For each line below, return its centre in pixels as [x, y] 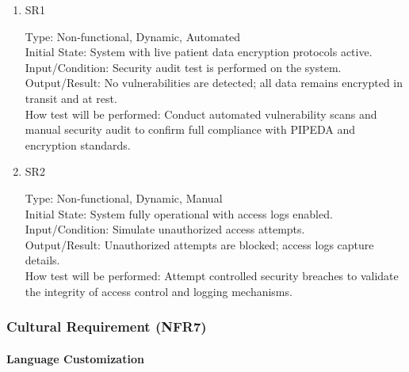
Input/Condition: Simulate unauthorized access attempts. [165, 229]
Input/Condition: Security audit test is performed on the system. [183, 67]
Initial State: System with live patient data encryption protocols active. [199, 52]
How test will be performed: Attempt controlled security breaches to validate [212, 275]
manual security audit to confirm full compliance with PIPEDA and [190, 129]
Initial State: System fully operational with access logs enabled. [179, 213]
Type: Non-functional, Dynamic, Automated [133, 36]
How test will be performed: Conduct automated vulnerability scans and [201, 114]
